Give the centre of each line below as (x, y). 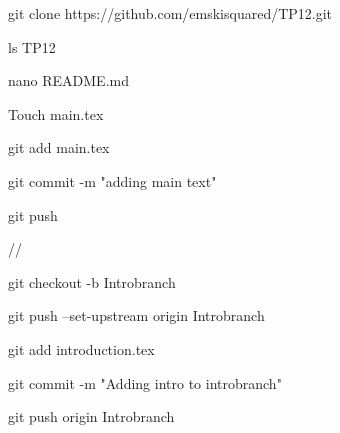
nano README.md (68, 80)
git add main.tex (59, 147)
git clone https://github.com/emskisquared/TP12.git (170, 13)
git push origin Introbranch (91, 416)
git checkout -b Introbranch (92, 281)
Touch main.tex (56, 113)
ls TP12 (32, 46)
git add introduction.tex (81, 348)
